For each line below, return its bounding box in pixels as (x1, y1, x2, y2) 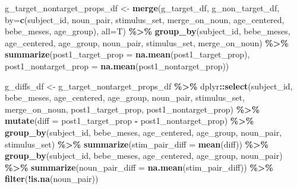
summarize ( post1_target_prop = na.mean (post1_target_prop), (5, 48, 250, 60)
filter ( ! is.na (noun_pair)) (5, 172, 99, 185)
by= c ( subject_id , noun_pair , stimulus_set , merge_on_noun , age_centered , (5, 13, 285, 25)
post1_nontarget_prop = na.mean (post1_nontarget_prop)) (5, 59, 229, 72)
